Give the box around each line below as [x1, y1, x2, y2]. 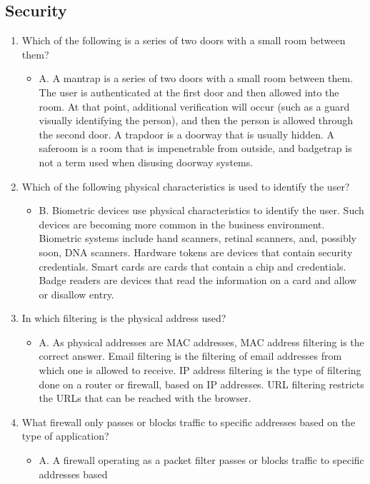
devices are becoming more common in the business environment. [39, 216, 325, 231]
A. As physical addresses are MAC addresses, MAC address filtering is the [39, 334, 364, 349]
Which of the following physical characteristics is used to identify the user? [21, 178, 350, 193]
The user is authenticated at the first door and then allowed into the [39, 84, 339, 99]
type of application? [21, 428, 109, 443]
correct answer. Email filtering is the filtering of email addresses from [39, 348, 342, 363]
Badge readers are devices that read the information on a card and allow [39, 273, 357, 288]
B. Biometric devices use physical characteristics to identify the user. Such [39, 203, 364, 218]
